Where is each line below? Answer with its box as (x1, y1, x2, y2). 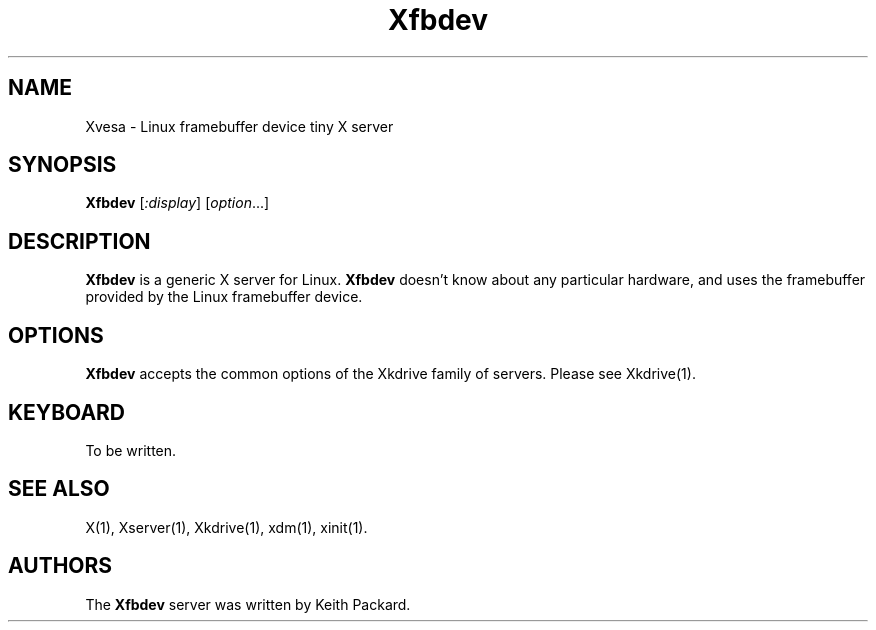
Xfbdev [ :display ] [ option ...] (85, 194, 270, 212)
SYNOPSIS (8, 152, 117, 178)
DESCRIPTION (8, 228, 151, 254)
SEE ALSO (8, 476, 110, 502)
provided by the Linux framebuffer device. (85, 288, 363, 306)
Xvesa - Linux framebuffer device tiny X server (85, 117, 394, 135)
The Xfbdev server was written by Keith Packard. (85, 595, 411, 613)
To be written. (85, 441, 177, 459)
